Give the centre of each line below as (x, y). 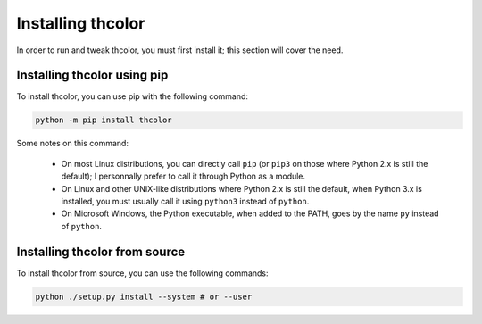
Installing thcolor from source (101, 251)
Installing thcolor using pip (92, 75)
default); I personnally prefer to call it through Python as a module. (183, 176)
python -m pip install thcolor (104, 120)
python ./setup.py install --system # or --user (144, 296)
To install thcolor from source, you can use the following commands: (142, 273)
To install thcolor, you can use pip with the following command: (133, 96)
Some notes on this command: (73, 144)
